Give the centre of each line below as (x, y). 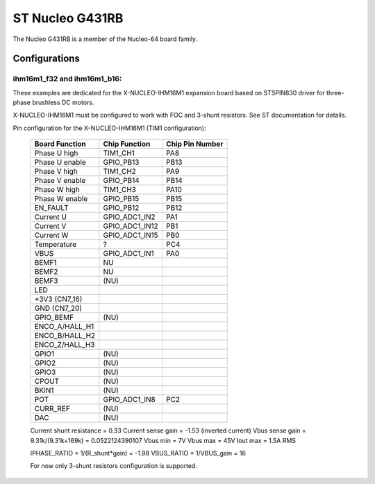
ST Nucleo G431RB (68, 18)
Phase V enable (60, 181)
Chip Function (127, 144)
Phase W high (57, 190)
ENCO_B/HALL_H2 (65, 336)
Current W (51, 235)
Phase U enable (60, 162)
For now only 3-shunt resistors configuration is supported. (114, 466)
